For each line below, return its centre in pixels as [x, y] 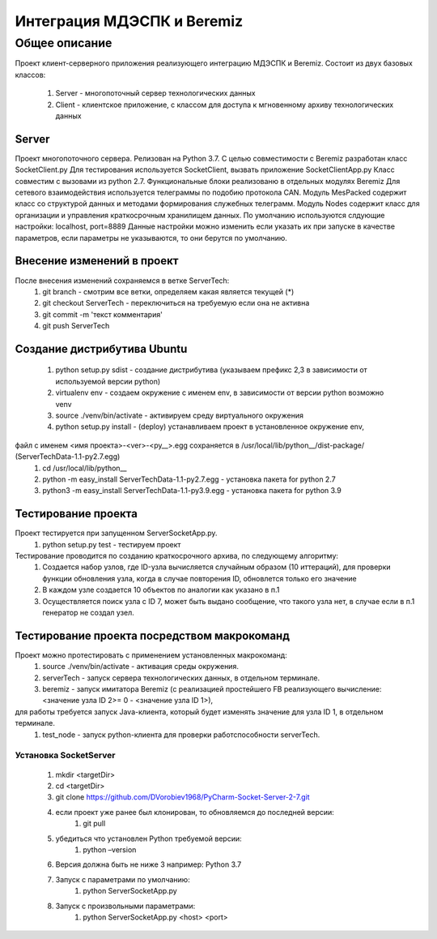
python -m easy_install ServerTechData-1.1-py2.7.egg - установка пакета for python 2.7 [189, 479]
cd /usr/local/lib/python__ [85, 468]
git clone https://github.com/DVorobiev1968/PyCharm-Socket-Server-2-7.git [183, 797]
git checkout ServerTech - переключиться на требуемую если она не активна [176, 303]
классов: [30, 75]
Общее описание [64, 43]
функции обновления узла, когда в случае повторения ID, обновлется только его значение [199, 578]
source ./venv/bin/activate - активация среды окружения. [140, 667]
